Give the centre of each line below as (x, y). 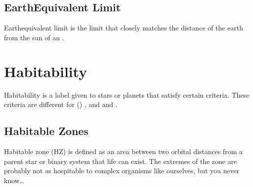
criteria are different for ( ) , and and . (61, 104)
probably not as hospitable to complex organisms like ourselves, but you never (122, 171)
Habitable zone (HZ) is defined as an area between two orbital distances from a (123, 151)
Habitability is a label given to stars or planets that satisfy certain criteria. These (127, 94)
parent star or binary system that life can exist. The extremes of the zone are (120, 161)
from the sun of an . (34, 37)
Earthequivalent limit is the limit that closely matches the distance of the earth (124, 28)
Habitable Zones (46, 131)
